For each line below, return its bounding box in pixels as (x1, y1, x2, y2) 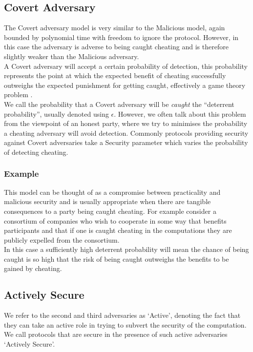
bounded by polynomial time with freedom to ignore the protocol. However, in (4, 32, 239, 42)
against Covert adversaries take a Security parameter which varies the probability (4, 137, 248, 147)
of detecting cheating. (4, 146, 68, 157)
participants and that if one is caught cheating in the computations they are (4, 225, 232, 235)
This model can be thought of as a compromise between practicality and (4, 186, 221, 197)
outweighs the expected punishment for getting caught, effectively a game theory (4, 80, 246, 90)
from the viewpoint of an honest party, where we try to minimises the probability (4, 118, 248, 128)
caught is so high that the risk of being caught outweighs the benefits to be (4, 253, 229, 264)
